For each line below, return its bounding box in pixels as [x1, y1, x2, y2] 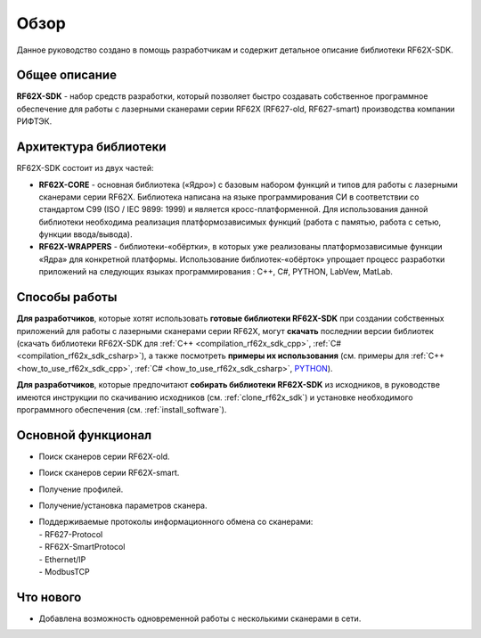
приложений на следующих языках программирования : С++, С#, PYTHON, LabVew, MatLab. [38, 266, 394, 277]
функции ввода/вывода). [38, 229, 133, 240]
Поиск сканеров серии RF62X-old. [38, 451, 170, 462]
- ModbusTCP [38, 566, 90, 577]
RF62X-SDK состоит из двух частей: [16, 163, 155, 174]
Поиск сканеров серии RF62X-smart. [38, 468, 180, 478]
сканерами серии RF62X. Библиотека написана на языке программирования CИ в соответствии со [38, 192, 420, 202]
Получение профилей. [38, 484, 124, 495]
